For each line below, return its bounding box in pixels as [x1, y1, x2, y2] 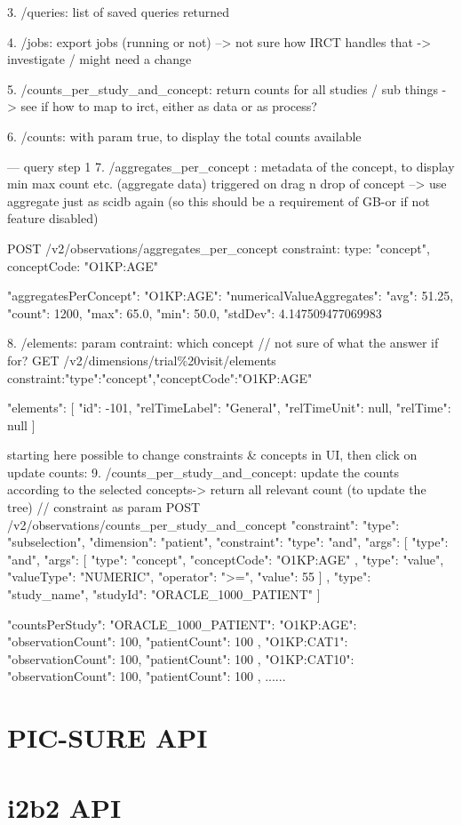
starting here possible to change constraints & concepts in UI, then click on [7, 445, 418, 464]
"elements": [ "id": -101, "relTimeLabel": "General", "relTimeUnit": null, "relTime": [7, 398, 451, 417]
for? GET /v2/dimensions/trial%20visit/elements [7, 350, 276, 369]
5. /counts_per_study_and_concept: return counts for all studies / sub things [7, 79, 438, 98]
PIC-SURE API [7, 719, 208, 756]
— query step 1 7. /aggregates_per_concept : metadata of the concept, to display [7, 156, 455, 175]
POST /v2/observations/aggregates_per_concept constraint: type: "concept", [7, 238, 430, 257]
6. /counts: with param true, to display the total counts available [7, 126, 362, 145]
